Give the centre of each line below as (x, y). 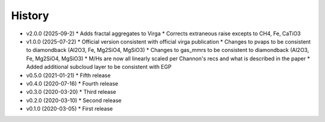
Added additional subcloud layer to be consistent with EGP (99, 67)
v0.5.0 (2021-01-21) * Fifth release (68, 75)
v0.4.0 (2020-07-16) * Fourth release (72, 83)
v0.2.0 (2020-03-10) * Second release (74, 100)
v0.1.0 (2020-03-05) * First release (70, 109)
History (30, 16)
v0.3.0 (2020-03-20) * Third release (71, 92)
